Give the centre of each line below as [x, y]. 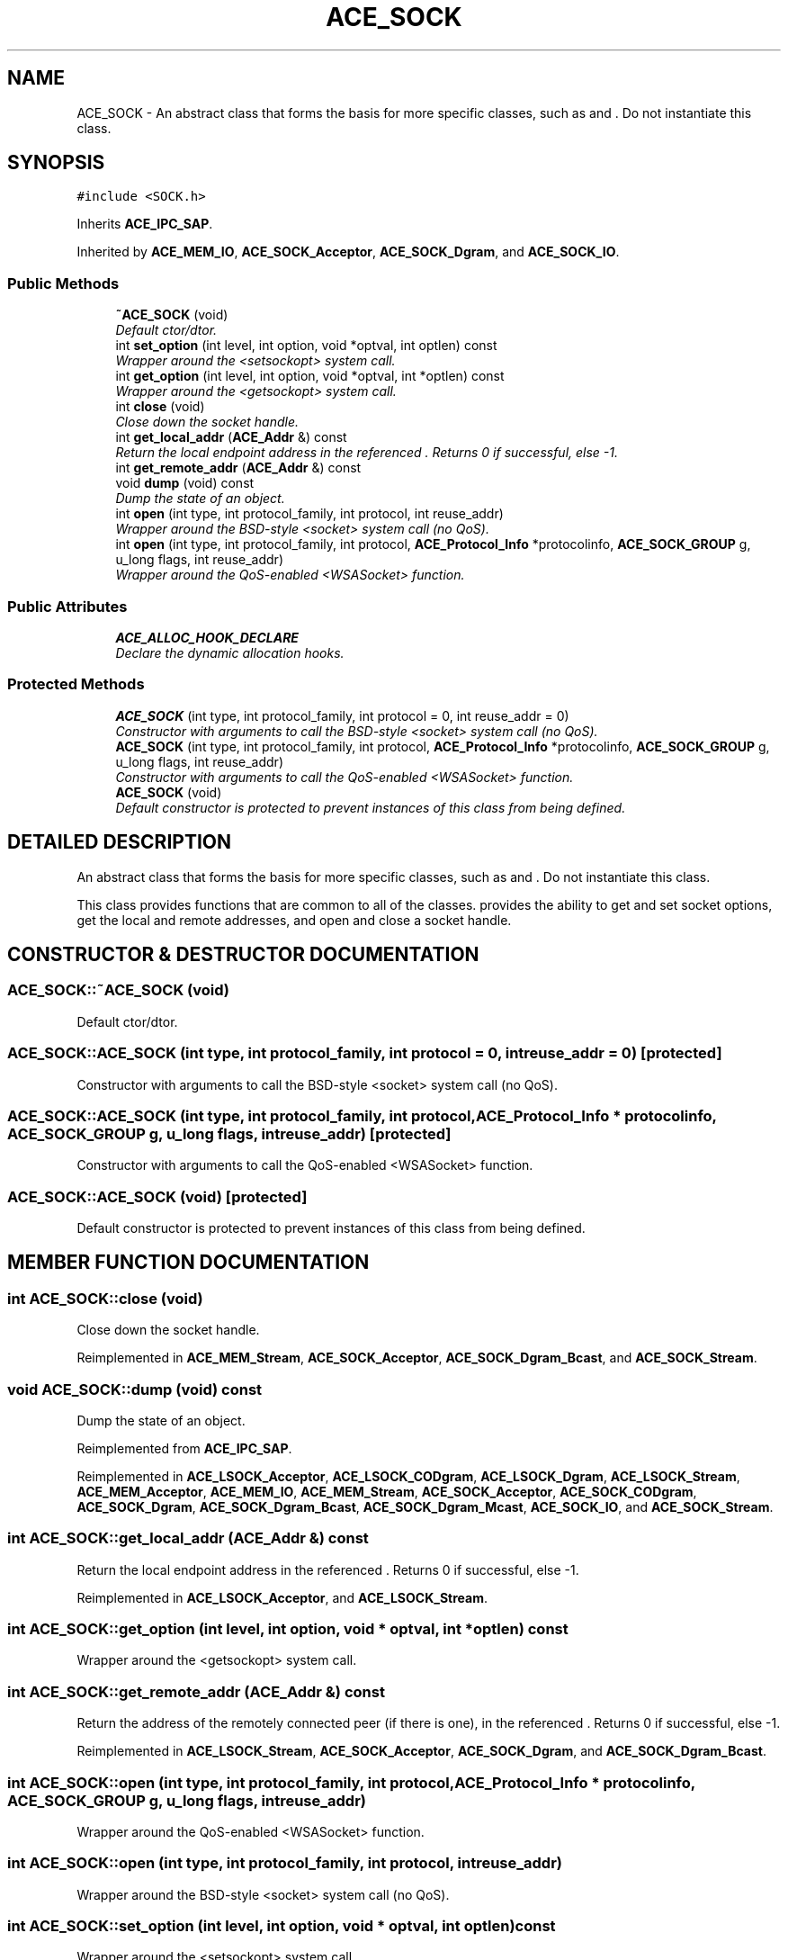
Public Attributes [67, 606]
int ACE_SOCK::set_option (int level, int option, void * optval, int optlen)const [282, 1926]
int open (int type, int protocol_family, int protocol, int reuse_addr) [309, 514]
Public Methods [63, 283]
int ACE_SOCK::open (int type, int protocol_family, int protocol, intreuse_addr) [285, 1863]
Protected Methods [76, 684]
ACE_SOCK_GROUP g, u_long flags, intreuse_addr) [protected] [229, 1133]
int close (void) [160, 407]
